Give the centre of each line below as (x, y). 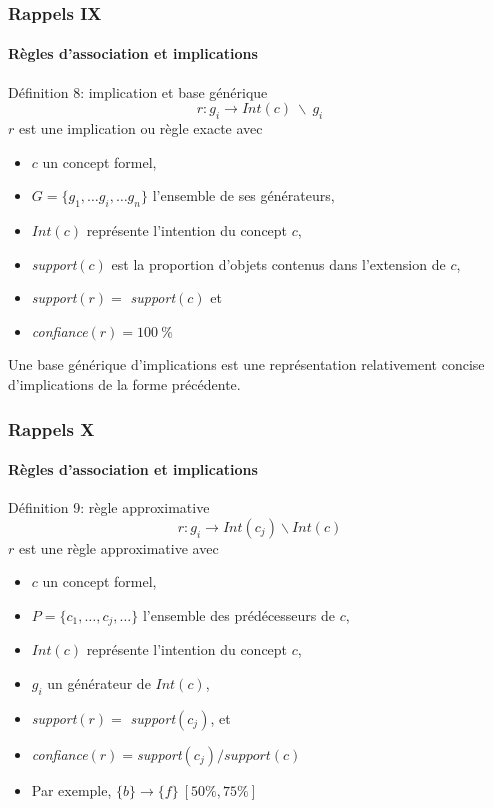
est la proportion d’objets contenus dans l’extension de (278, 263)
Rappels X (51, 428)
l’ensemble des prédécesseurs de (239, 615)
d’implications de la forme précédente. (124, 383)
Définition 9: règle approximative (109, 507)
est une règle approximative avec (118, 547)
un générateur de (99, 683)
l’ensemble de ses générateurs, (243, 195)
